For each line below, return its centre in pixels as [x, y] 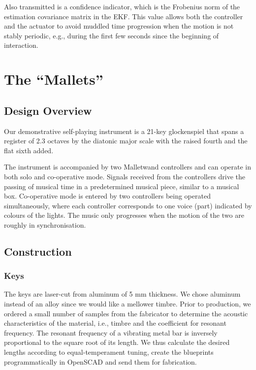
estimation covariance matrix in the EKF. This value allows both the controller [124, 16]
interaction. [21, 45]
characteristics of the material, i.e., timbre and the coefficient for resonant [115, 323]
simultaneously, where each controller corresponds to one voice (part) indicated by [128, 205]
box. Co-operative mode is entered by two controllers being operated [107, 196]
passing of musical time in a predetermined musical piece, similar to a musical [122, 186]
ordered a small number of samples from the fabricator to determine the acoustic [126, 313]
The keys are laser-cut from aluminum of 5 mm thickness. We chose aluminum [122, 294]
